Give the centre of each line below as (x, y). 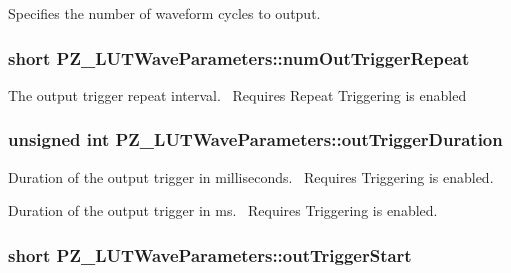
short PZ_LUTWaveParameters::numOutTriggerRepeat (239, 57)
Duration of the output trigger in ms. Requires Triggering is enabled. (223, 210)
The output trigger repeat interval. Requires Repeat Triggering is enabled (237, 94)
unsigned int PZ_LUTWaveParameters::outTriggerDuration (255, 139)
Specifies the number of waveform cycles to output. (164, 13)
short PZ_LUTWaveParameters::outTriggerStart (210, 254)
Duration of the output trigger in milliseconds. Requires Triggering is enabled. (251, 176)
